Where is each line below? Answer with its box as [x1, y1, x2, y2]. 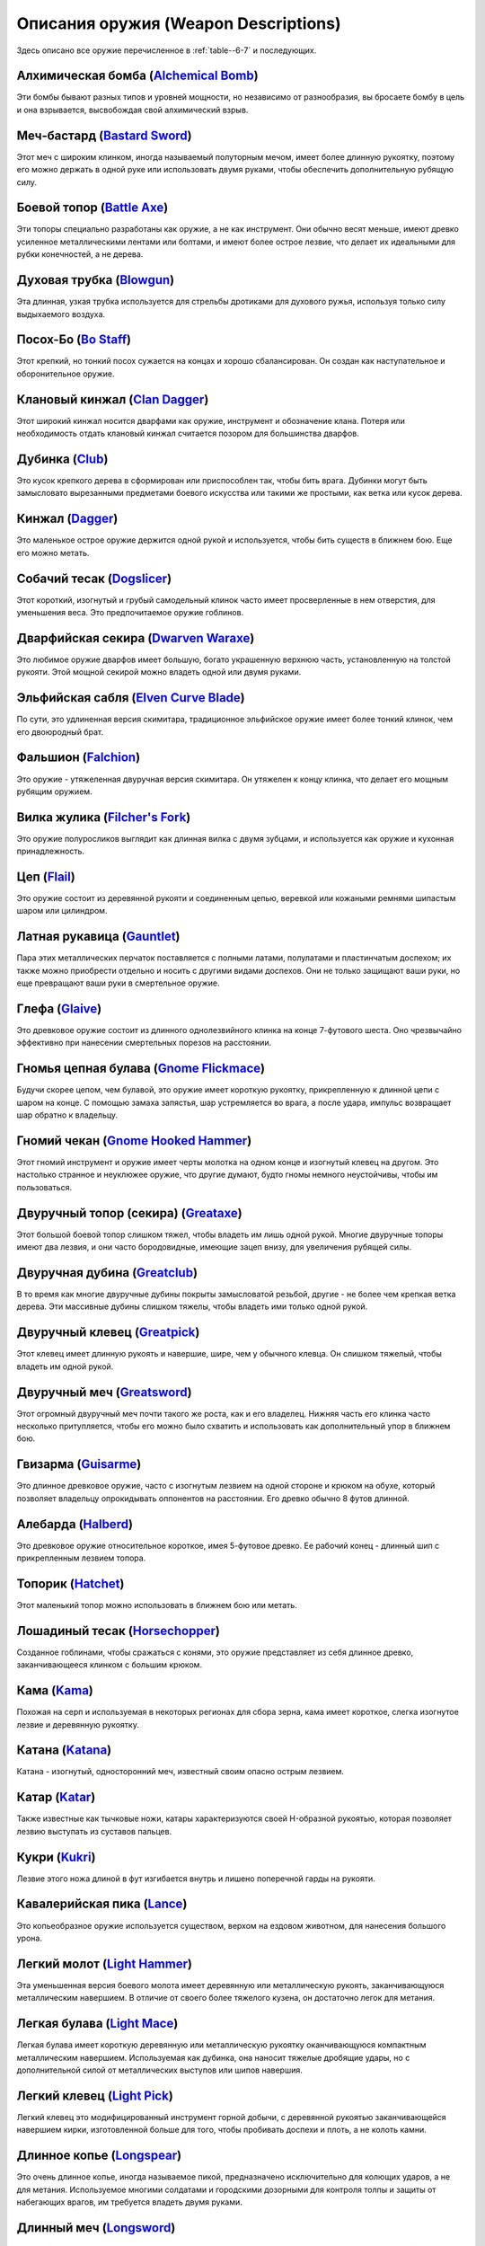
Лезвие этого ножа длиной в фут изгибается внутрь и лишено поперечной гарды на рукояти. [16, 1873, 376, 1884]
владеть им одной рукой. [16, 1361, 114, 1372]
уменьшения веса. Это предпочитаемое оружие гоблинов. [16, 607, 244, 617]
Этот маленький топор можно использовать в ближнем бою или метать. [16, 1599, 298, 1610]
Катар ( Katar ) [16, 1790, 96, 1805]
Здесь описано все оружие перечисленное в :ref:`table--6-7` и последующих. [16, 45, 317, 56]
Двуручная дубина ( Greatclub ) [16, 1265, 198, 1280]
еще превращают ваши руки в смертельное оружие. [16, 977, 220, 988]
